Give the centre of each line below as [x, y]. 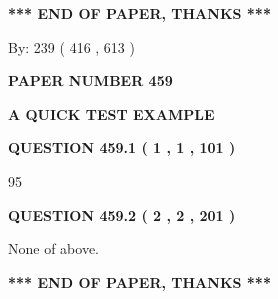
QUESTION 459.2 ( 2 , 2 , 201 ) [122, 214]
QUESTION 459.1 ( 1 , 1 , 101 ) [122, 147]
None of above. [53, 248]
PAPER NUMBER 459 [90, 80]
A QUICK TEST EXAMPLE [111, 113]
